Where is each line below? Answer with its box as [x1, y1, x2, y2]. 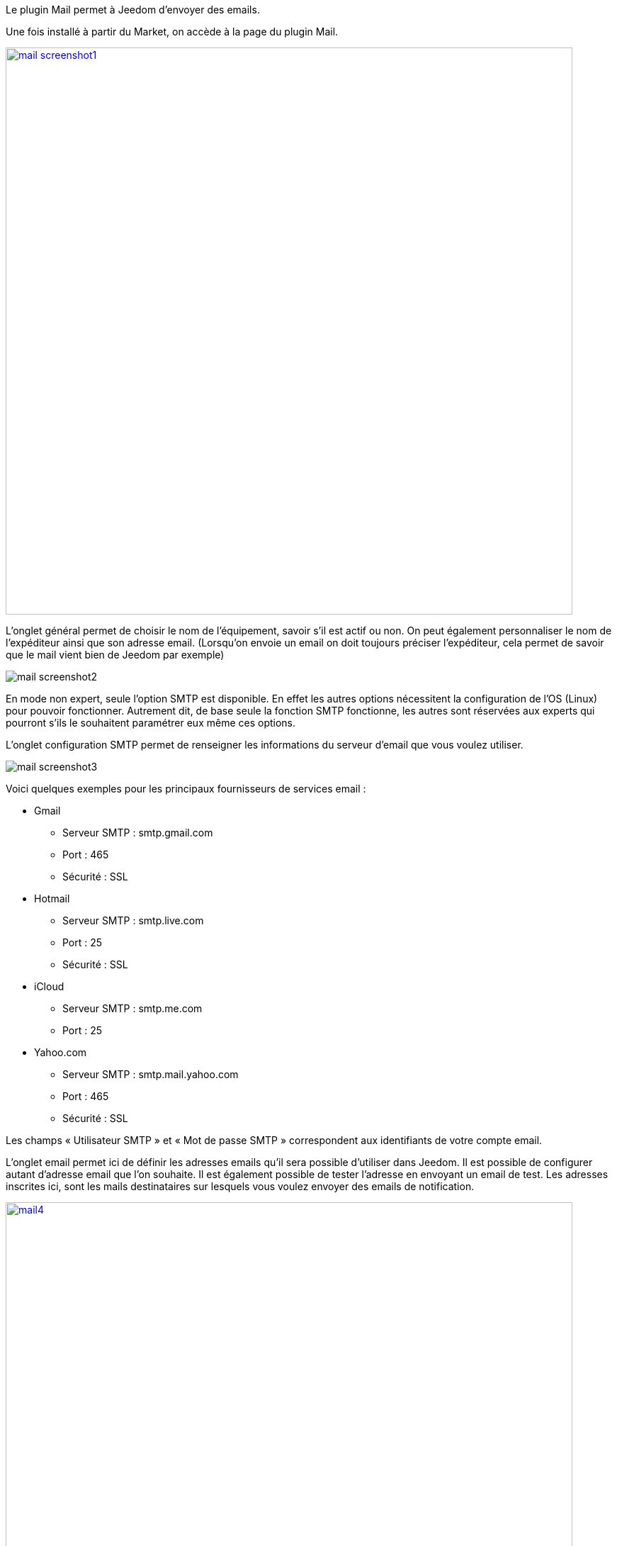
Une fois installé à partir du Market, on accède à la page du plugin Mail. [6, 26, 339, 38]
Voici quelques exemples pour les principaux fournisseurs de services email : [6, 783, 366, 795]
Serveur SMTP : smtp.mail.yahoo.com [62, 1068, 239, 1080]
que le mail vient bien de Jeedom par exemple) [6, 649, 225, 661]
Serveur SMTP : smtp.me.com [62, 1002, 203, 1014]
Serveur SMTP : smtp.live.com [62, 914, 204, 926]
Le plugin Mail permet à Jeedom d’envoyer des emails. [6, 4, 260, 16]
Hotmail [34, 892, 70, 904]
